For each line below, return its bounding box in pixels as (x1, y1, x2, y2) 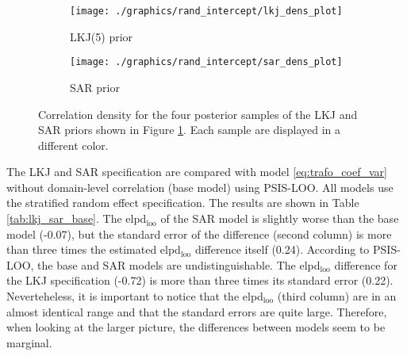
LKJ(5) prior (70, 28, 133, 44)
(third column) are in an (277, 288, 397, 304)
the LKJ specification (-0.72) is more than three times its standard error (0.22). (6, 272, 394, 289)
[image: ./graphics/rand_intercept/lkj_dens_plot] (70, 6, 343, 17)
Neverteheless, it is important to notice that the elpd (6, 288, 263, 304)
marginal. (6, 334, 52, 350)
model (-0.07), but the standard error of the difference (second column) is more (6, 225, 392, 242)
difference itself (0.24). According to (194, 241, 370, 258)
